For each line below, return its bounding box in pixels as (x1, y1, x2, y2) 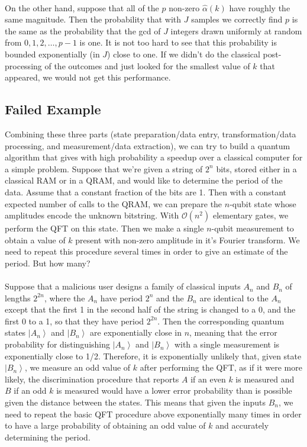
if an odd (14, 384, 47, 397)
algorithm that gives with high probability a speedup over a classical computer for (5, 151, 303, 163)
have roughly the (229, 1, 290, 14)
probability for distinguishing (5, 338, 111, 350)
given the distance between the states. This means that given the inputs (5, 396, 266, 409)
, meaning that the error (189, 326, 277, 339)
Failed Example (5, 100, 101, 118)
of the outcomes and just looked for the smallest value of (44, 59, 250, 72)
